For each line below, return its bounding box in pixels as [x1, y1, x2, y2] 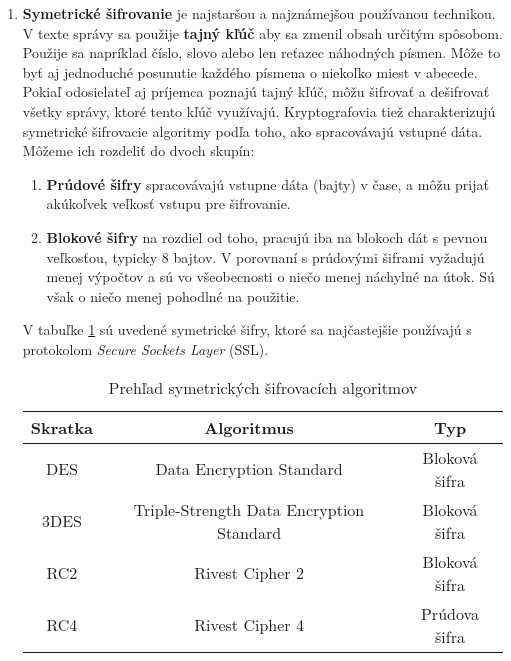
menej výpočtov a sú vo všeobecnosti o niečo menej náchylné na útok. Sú [46, 266, 495, 287]
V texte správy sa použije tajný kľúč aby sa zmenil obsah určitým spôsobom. [22, 22, 503, 43]
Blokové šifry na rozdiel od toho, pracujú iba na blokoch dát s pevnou [46, 226, 488, 247]
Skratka [30, 415, 94, 439]
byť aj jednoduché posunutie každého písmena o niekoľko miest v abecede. [22, 61, 478, 82]
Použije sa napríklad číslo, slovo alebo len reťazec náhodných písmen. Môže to [22, 42, 501, 63]
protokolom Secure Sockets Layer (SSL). [22, 338, 269, 359]
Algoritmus [204, 415, 294, 439]
